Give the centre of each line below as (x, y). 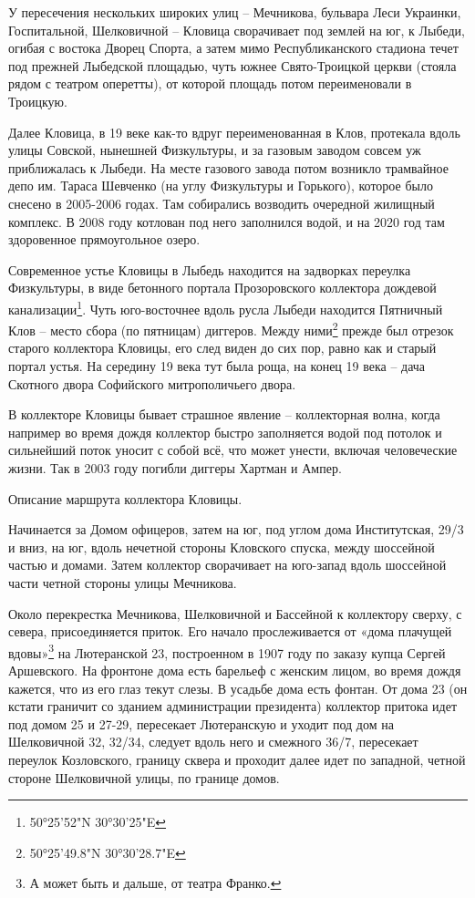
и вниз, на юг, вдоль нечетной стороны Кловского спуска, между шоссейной (222, 547)
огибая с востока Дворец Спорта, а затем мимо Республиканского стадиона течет (233, 48)
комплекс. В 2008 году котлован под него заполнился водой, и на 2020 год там (227, 221)
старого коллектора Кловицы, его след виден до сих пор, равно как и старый (222, 348)
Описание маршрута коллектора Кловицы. (125, 498)
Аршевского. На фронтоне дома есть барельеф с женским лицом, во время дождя (235, 670)
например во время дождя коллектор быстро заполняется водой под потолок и (225, 432)
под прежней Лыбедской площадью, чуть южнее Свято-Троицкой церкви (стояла (232, 65)
